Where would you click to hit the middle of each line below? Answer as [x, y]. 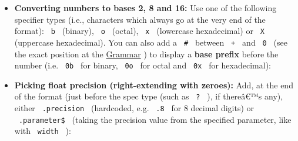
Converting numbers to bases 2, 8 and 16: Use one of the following [145, 8]
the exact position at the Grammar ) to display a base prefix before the [146, 54]
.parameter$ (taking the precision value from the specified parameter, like [155, 119]
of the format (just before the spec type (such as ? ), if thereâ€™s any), [149, 96]
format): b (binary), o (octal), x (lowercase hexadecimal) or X [139, 31]
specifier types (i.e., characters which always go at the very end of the [140, 19]
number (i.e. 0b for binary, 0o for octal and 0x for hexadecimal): [143, 65]
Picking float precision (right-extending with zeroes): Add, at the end [154, 85]
